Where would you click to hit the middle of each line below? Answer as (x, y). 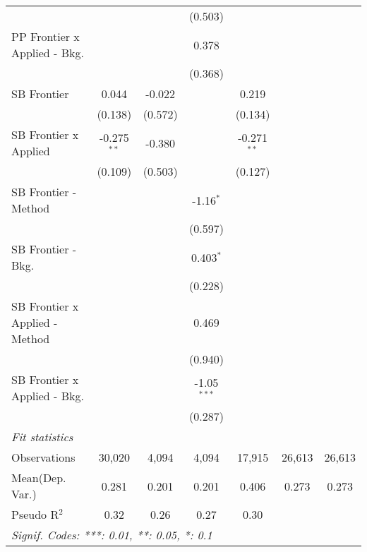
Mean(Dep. (39, 478)
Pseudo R (35, 514)
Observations (43, 457)
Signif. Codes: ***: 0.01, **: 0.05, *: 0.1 (112, 535)
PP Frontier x (46, 36)
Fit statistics (42, 437)
